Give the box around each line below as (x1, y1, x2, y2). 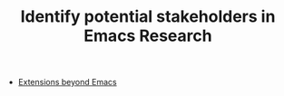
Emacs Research (83, 25, 212, 46)
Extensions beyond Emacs (17, 77, 117, 88)
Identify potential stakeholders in (20, 6, 276, 27)
